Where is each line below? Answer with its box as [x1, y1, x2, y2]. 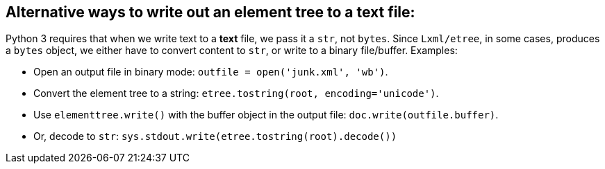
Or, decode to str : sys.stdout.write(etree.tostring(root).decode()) [33, 130, 397, 143]
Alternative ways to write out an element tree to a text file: [6, 3, 415, 21]
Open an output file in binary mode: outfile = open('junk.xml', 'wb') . [33, 66, 388, 78]
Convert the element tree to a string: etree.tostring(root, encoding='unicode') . [33, 87, 439, 100]
